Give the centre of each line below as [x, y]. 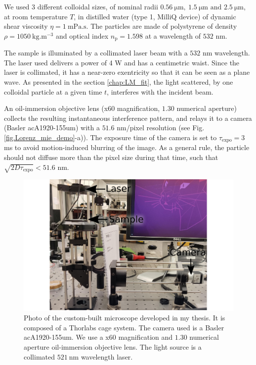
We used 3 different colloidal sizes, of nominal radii [81, 6]
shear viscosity [26, 26]
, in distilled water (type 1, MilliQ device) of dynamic [155, 16]
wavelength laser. [107, 356]
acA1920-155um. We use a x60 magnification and [98, 337]
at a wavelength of [173, 35]
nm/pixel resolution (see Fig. [161, 128]
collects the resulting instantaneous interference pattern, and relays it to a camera [128, 118]
